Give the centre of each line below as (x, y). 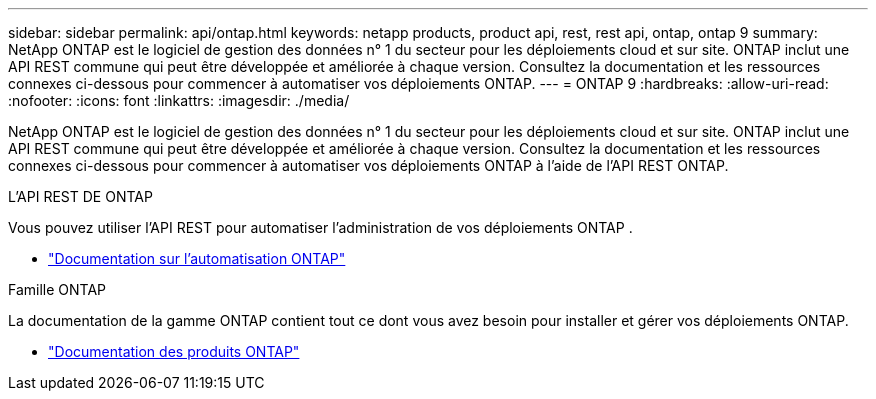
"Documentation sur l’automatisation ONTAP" (197, 258)
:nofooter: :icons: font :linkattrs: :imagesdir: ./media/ (179, 100)
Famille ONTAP (57, 289)
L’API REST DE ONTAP (80, 196)
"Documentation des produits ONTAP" (174, 351)
